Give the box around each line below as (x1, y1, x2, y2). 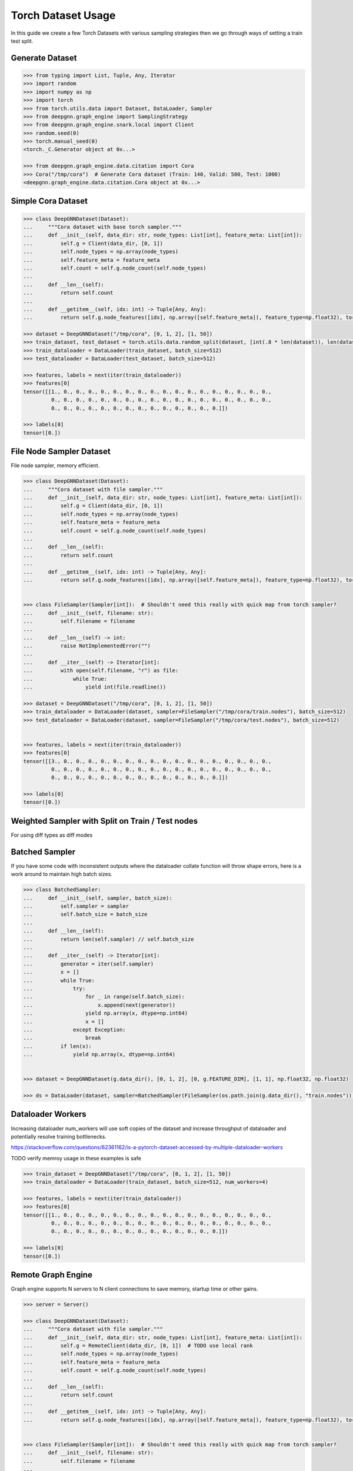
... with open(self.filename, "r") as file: (23, 667, 179, 674)
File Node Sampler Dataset (11, 447, 111, 457)
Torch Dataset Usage (11, 9, 116, 22)
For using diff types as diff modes (11, 831, 93, 838)
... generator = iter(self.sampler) (23, 960, 154, 967)
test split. (11, 37, 34, 44)
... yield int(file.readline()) (23, 684, 166, 691)
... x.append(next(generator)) (23, 1001, 176, 1009)
